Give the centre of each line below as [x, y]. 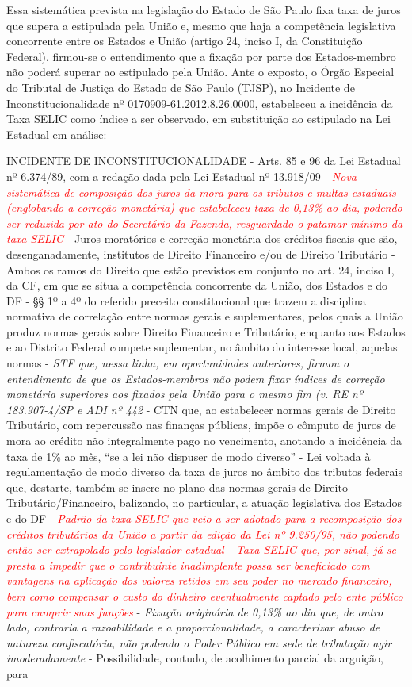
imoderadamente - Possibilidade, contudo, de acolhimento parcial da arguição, [195, 658]
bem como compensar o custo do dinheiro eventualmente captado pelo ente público [205, 595]
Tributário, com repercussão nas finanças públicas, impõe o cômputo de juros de [201, 425]
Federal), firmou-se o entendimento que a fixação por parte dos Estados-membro [201, 56]
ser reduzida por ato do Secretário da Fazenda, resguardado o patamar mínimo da [205, 223]
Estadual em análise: [57, 134]
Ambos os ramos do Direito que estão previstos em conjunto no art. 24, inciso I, [200, 269]
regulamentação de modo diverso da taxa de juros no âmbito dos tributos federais [204, 472]
